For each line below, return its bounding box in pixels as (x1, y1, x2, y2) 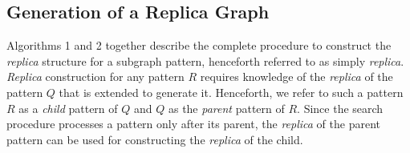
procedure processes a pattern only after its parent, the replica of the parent (6, 115, 380, 132)
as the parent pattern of (168, 99, 285, 116)
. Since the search (297, 99, 384, 116)
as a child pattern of (18, 99, 118, 116)
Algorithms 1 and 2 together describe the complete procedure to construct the (6, 37, 392, 54)
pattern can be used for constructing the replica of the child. (6, 131, 303, 147)
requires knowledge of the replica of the (200, 68, 393, 85)
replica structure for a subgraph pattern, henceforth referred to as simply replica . (6, 52, 404, 69)
